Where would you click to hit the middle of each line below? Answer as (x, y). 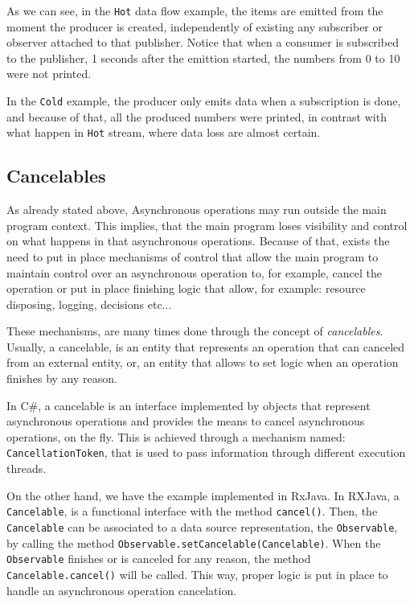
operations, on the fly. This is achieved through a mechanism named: (176, 436)
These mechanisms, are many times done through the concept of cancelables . (195, 331)
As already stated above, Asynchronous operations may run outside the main (197, 210)
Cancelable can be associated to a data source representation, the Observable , (202, 526)
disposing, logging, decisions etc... (89, 304)
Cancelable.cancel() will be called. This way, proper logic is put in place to (197, 574)
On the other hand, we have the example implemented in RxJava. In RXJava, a (203, 495)
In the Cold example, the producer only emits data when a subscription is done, (204, 101)
